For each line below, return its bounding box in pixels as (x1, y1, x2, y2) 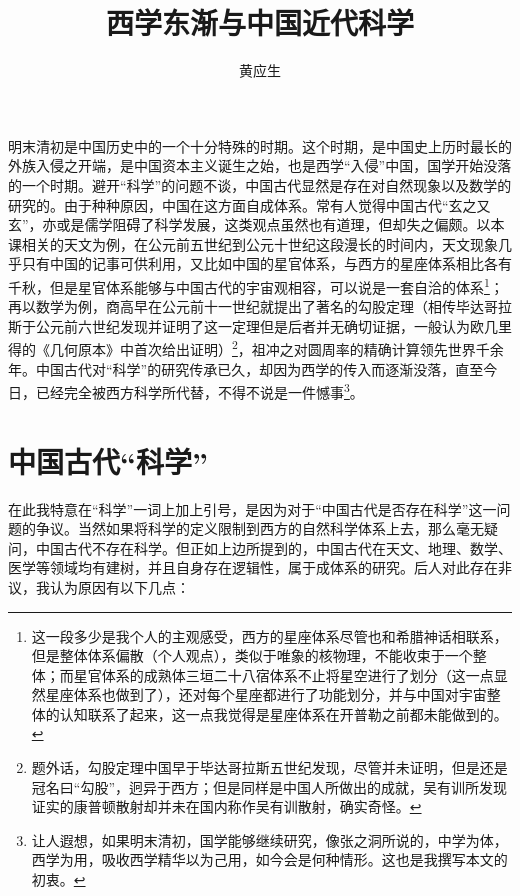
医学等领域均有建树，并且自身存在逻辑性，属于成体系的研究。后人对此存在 (8, 557, 498, 578)
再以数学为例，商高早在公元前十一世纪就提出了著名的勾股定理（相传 (8, 296, 456, 317)
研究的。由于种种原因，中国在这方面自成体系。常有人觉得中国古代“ (8, 194, 449, 215)
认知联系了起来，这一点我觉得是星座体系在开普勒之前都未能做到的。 (59, 703, 508, 724)
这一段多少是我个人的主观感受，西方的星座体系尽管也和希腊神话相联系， (31, 625, 508, 646)
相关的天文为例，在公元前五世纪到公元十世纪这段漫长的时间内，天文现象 (21, 233, 498, 254)
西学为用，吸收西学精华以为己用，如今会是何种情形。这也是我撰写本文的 (31, 849, 508, 870)
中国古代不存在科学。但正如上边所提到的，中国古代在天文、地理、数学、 (35, 537, 512, 558)
